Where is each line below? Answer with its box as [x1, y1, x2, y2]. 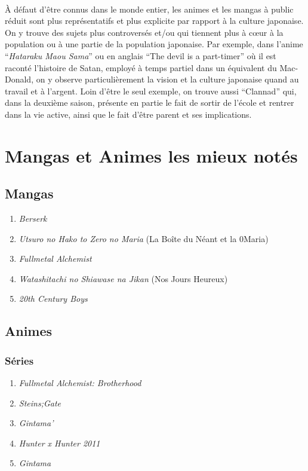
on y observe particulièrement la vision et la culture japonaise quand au [36, 73, 299, 85]
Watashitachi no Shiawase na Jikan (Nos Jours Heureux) [19, 272, 228, 285]
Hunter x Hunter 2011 [19, 436, 100, 449]
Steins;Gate [19, 396, 61, 409]
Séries [5, 353, 34, 368]
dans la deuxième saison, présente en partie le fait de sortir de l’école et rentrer [5, 96, 294, 109]
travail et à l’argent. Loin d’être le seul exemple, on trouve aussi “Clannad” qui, [5, 84, 297, 97]
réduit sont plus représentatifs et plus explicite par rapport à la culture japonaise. [5, 14, 304, 27]
